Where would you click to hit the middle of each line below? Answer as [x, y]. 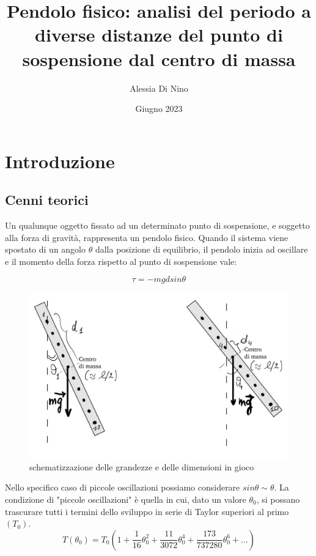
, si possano [278, 499]
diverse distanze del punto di [159, 35]
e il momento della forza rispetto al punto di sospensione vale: [121, 261]
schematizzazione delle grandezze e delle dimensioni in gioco [142, 466]
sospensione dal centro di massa [159, 58]
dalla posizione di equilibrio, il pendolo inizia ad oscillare [201, 249]
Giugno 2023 [159, 109]
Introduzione [60, 161]
